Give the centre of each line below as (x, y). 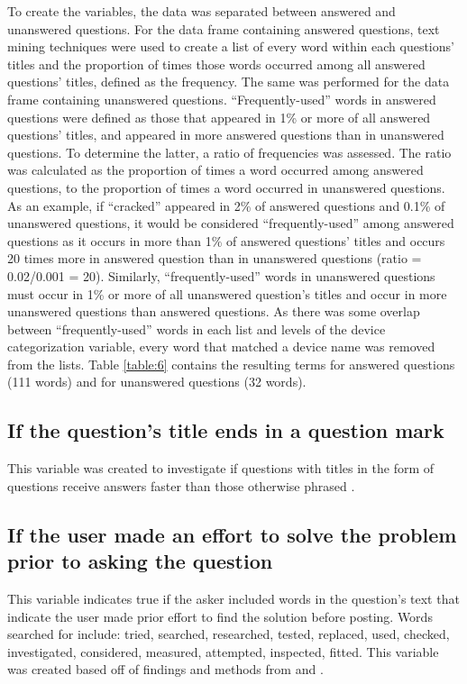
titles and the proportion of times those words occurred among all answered (216, 64)
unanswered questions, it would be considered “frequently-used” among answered (231, 223)
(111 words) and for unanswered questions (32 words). (157, 382)
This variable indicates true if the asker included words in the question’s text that (233, 599)
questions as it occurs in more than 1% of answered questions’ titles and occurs (226, 240)
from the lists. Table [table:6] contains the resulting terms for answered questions (231, 364)
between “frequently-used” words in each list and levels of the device (197, 328)
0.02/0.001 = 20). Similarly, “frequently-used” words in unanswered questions (221, 275)
